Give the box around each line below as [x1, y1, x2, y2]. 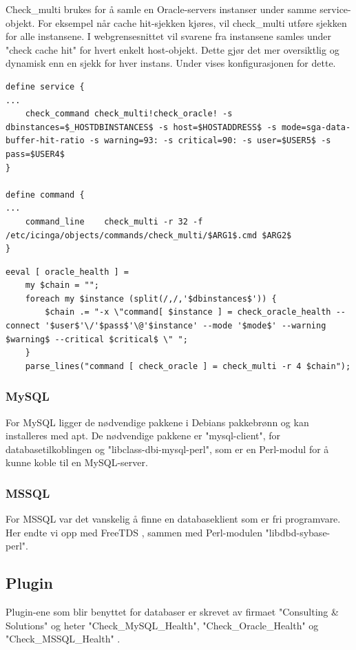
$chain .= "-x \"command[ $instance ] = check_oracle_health [45, 307, 331, 317]
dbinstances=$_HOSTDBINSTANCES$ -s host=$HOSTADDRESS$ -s [6, 122, 277, 132]
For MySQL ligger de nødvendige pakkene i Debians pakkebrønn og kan [6, 415, 309, 429]
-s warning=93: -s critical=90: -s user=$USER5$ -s [89, 136, 331, 146]
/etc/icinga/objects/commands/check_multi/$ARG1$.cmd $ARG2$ [6, 230, 292, 240]
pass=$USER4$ [6, 149, 65, 159]
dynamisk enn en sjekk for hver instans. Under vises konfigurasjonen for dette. [6, 56, 336, 70]
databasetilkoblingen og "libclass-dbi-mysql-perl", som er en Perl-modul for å [6, 441, 329, 456]
